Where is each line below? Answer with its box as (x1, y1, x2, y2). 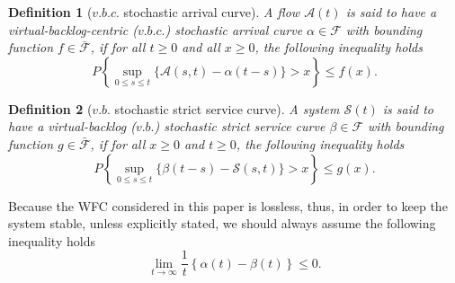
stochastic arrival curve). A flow (123, 3, 300, 21)
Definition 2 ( (8, 99, 93, 118)
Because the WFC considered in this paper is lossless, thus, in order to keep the (8, 196, 448, 215)
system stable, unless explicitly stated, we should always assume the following (8, 214, 436, 233)
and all (182, 38, 220, 57)
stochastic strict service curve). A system (114, 99, 340, 118)
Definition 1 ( (8, 3, 93, 21)
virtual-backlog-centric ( (8, 20, 138, 39)
